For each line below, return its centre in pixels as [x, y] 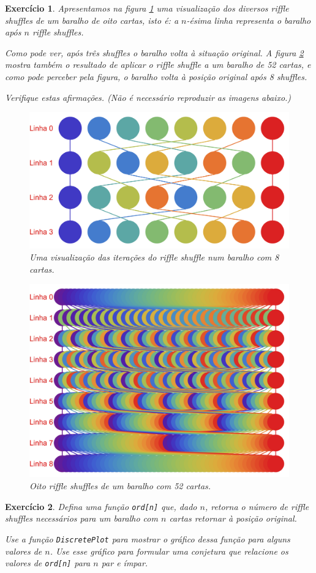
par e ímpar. [125, 563]
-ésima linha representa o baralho [249, 20]
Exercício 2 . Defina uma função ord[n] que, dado [101, 506]
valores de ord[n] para [48, 563]
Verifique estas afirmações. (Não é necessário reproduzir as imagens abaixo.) [148, 97]
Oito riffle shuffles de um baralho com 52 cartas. [120, 486]
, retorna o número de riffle [257, 506]
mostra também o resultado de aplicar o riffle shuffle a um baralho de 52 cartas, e [158, 65]
